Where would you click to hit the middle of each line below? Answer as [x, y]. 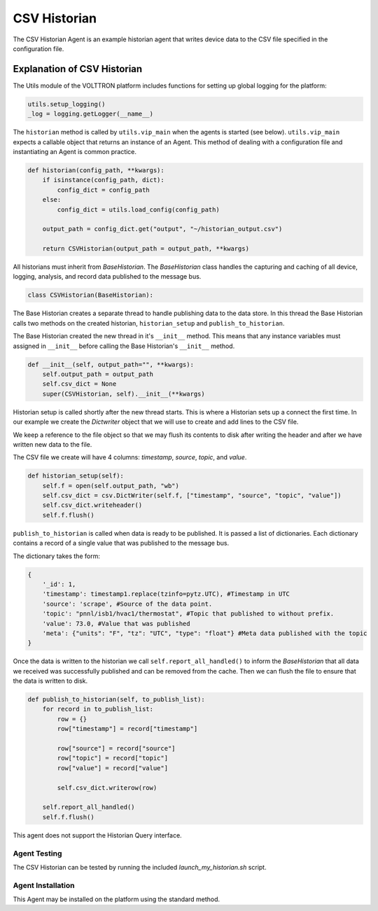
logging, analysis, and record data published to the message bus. [107, 277]
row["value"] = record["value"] [112, 768]
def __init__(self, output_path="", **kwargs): [111, 364]
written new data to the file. [52, 444]
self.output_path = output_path [98, 374]
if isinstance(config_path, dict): [103, 180]
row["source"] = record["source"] [116, 749]
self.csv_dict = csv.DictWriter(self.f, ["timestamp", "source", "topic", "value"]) [192, 496]
